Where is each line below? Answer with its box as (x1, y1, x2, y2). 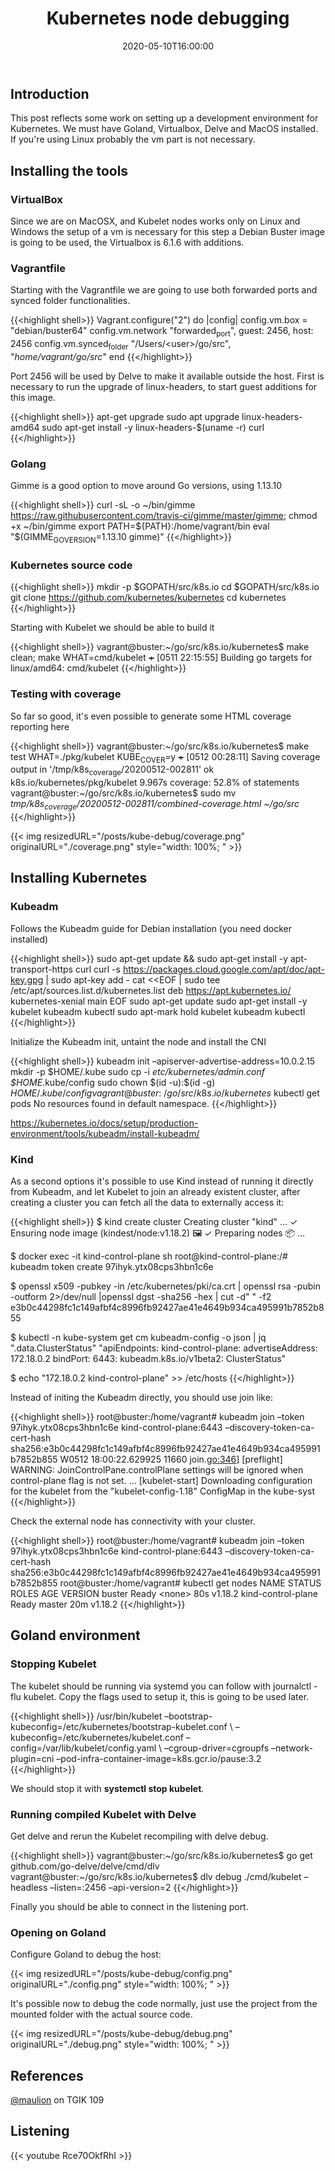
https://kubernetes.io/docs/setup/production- (10, 1117, 199, 1129)
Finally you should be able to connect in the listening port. (10, 1900, 249, 1912)
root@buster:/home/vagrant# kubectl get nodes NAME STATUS (59, 1577, 322, 1589)
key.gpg (10, 973, 44, 986)
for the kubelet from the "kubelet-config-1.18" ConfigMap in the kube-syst (10, 1485, 315, 1497)
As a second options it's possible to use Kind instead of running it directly (10, 1175, 314, 1187)
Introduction (10, 85, 90, 102)
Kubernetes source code (10, 558, 133, 572)
